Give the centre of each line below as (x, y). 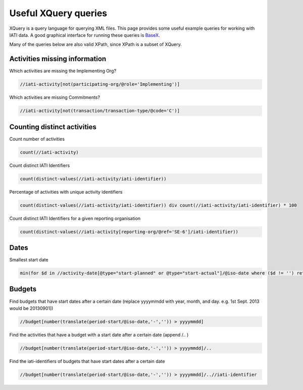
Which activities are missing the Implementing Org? (63, 71)
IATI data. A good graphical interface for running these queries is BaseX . (85, 35)
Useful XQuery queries (58, 13)
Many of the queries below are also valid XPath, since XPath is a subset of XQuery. (95, 44)
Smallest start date (29, 260)
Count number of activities (37, 139)
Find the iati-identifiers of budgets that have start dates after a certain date (87, 361)
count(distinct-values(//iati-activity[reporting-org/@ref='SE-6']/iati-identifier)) (129, 232)
